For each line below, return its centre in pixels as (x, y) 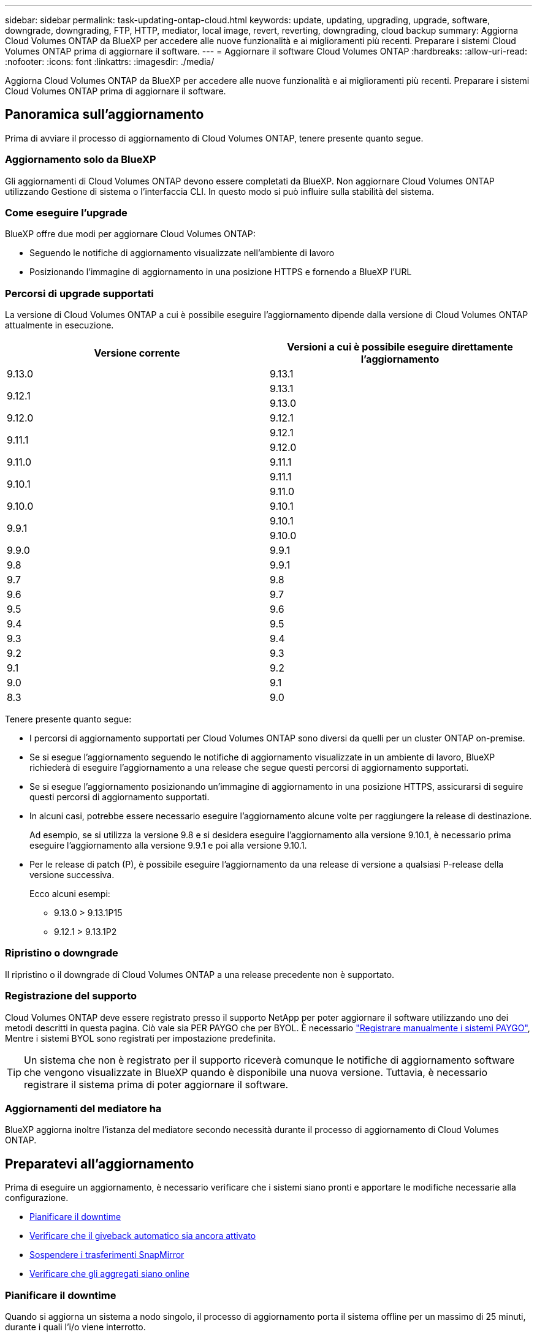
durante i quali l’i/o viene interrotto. (75, 1327)
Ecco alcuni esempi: (70, 894)
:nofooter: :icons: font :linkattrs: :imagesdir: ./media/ (110, 62)
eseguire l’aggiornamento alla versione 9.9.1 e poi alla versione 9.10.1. (168, 846)
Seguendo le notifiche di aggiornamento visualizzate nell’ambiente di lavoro (182, 253)
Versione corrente (137, 353)
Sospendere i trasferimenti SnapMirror (107, 1255)
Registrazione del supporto (71, 996)
